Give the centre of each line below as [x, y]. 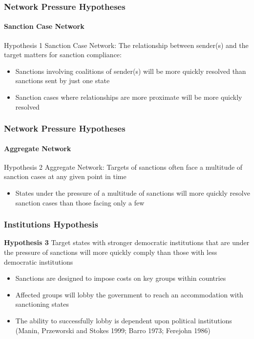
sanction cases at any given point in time [65, 176]
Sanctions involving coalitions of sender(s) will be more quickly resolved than [131, 71]
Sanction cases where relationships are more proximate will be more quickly [129, 97]
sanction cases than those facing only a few [80, 202]
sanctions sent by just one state [63, 80]
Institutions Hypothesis [51, 224]
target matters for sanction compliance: [63, 55]
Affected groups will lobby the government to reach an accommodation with [129, 294]
